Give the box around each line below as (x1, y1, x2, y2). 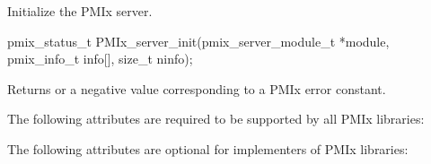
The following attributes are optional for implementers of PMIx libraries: (7, 139, 409, 158)
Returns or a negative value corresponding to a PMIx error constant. (7, 79, 386, 98)
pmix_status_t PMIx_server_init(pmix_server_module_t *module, (7, 31, 390, 50)
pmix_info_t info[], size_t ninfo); (7, 49, 193, 68)
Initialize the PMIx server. (7, 2, 153, 20)
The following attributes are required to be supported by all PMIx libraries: (7, 109, 425, 128)
